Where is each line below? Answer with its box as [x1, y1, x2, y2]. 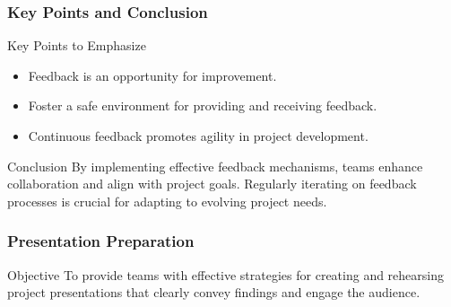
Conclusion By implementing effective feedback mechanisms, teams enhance [7, 156, 423, 175]
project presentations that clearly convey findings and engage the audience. [7, 283, 421, 302]
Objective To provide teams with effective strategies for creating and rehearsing [7, 265, 445, 284]
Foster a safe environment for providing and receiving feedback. [28, 96, 377, 115]
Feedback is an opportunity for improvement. [28, 66, 277, 84]
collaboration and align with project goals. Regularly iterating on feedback [7, 174, 417, 193]
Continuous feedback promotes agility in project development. [28, 127, 369, 145]
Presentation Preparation [7, 230, 195, 252]
